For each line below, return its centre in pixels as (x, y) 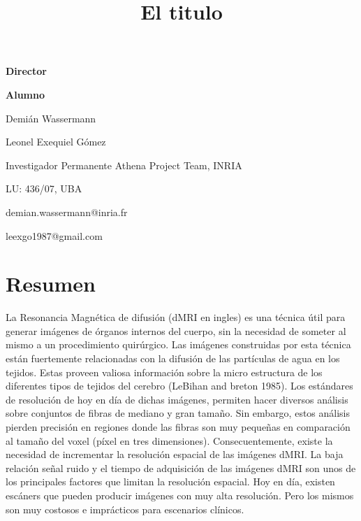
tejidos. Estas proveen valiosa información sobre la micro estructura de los (164, 372)
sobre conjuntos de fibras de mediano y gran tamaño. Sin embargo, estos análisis (178, 413)
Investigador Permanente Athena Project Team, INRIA (124, 165)
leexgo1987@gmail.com (54, 235)
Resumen (51, 284)
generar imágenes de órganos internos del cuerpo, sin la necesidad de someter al (176, 330)
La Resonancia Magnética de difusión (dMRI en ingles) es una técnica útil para (176, 317)
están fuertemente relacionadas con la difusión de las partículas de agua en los (173, 358)
